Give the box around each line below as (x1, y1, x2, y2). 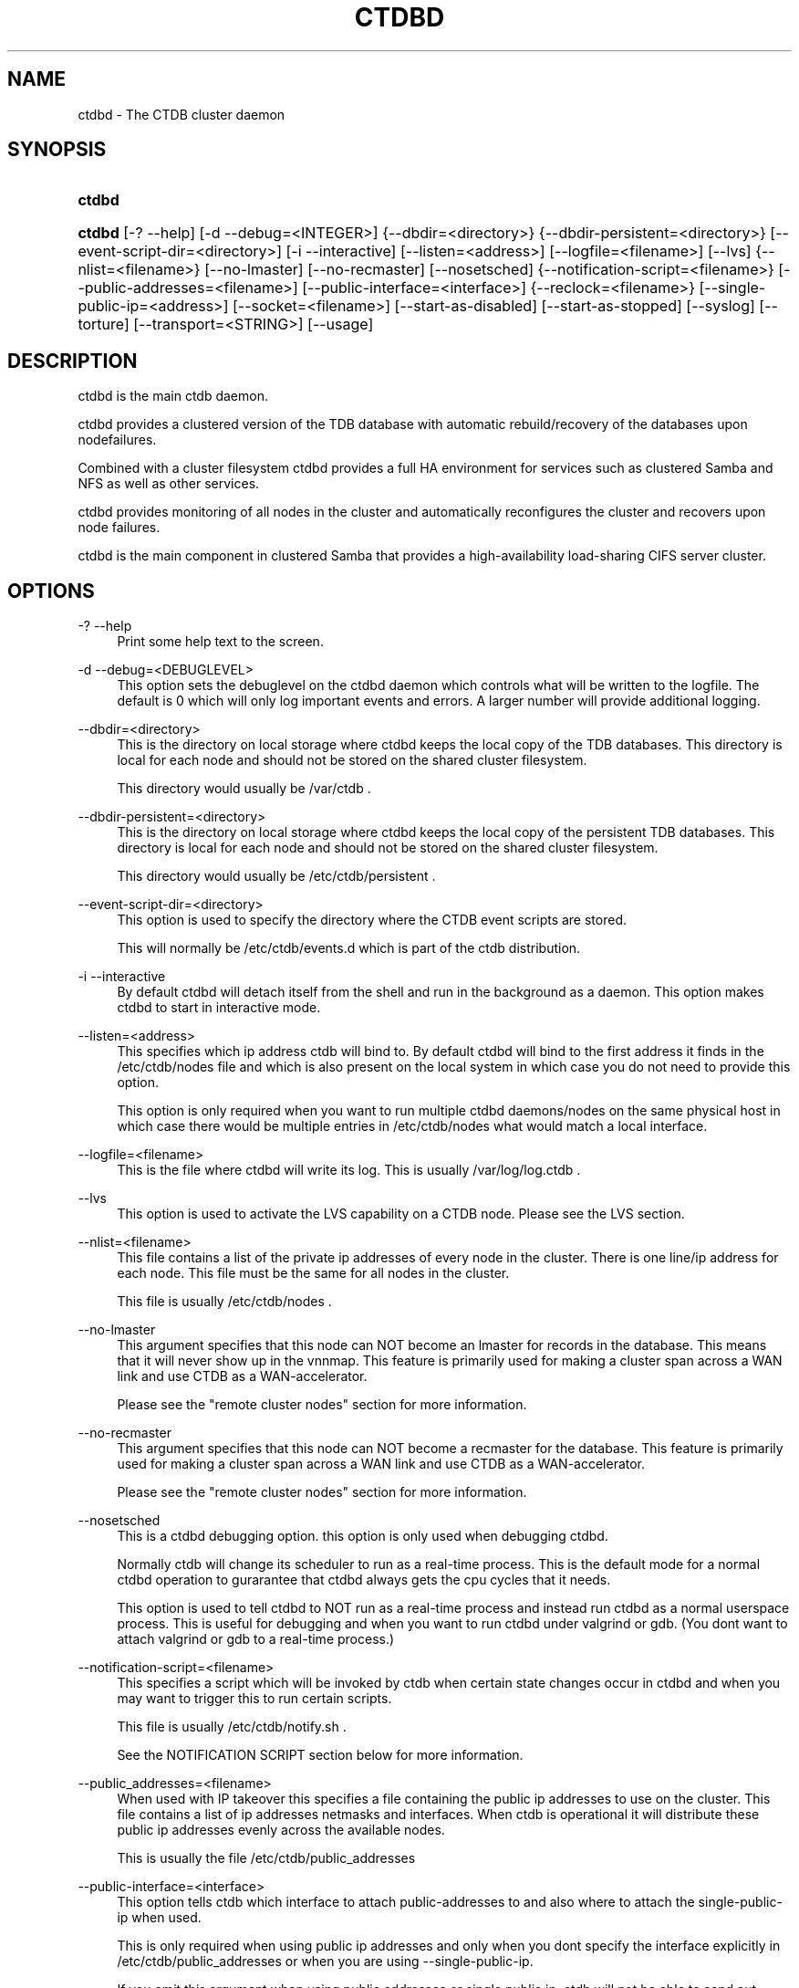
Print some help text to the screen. (117, 633, 324, 650)
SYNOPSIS (7, 138, 107, 162)
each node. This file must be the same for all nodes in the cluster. (117, 1265, 510, 1282)
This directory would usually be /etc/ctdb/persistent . (117, 868, 436, 884)
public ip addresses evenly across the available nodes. (117, 1822, 445, 1838)
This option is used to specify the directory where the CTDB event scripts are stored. (117, 912, 628, 928)
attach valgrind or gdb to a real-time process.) (117, 1631, 395, 1648)
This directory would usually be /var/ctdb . (117, 780, 371, 797)
